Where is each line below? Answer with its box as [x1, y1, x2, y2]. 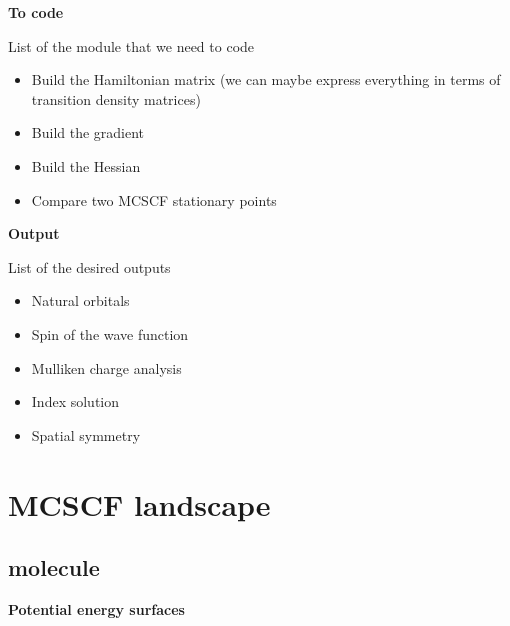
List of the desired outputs [8, 256, 171, 277]
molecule [8, 552, 100, 583]
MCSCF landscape [8, 483, 271, 524]
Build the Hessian [31, 155, 141, 176]
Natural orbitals [31, 290, 130, 311]
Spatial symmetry [31, 424, 141, 445]
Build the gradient [31, 122, 145, 143]
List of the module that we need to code [8, 35, 255, 56]
